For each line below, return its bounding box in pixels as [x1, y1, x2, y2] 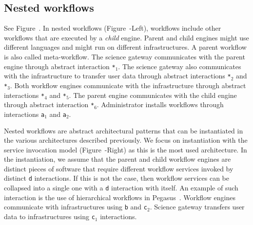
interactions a [4, 109, 45, 119]
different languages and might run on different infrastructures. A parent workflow [4, 42, 247, 52]
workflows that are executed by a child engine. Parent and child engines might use [4, 32, 249, 42]
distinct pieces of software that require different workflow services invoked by [4, 163, 234, 173]
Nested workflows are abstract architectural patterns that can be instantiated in [4, 125, 243, 135]
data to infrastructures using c [4, 211, 95, 222]
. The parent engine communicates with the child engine [69, 90, 237, 100]
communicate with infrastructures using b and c [4, 202, 147, 212]
